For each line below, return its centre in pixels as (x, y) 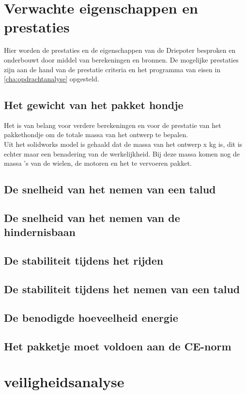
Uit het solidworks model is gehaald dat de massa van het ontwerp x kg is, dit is (123, 144)
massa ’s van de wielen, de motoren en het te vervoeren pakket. (98, 163)
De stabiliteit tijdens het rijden (84, 260)
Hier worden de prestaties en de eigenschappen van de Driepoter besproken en (120, 50)
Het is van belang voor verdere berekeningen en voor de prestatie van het (113, 125)
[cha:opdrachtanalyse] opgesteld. (52, 79)
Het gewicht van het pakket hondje (94, 105)
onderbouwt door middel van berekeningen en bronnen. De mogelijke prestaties (121, 59)
